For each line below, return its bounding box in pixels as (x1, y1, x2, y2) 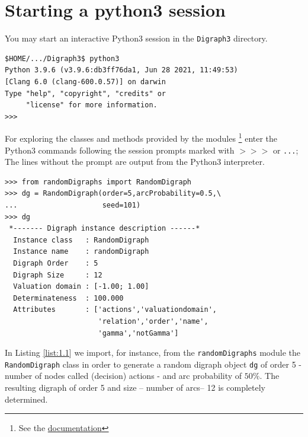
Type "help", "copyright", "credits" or (5, 89, 166, 98)
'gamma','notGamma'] (98, 328, 179, 337)
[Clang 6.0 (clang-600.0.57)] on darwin (5, 77, 166, 86)
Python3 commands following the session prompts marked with (5, 143, 235, 156)
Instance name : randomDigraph (13, 247, 149, 256)
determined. (5, 393, 48, 405)
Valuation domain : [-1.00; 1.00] (13, 282, 149, 291)
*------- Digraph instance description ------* (9, 224, 200, 233)
